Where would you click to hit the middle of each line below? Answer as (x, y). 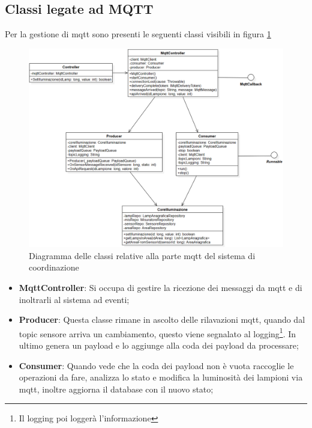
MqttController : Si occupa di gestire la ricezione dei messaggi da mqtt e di (160, 287)
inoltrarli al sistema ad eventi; (74, 299)
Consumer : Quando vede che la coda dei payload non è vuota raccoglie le (156, 365)
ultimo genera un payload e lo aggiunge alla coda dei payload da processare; (159, 345)
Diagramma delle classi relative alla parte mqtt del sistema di (142, 255)
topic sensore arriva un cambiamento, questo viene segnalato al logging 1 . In (157, 332)
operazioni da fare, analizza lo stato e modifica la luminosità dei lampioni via (161, 377)
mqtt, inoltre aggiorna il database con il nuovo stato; (116, 389)
